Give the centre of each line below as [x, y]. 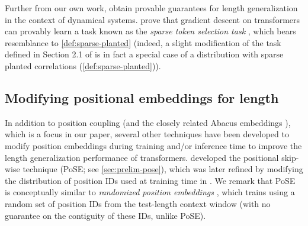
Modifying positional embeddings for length [142, 97]
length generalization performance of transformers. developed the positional [142, 157]
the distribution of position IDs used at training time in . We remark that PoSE [150, 180]
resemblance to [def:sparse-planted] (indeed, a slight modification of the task [143, 42]
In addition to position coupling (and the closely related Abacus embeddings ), [148, 122]
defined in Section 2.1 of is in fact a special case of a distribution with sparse [144, 54]
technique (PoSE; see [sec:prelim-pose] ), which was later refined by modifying [163, 169]
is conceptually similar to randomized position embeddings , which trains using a [150, 192]
